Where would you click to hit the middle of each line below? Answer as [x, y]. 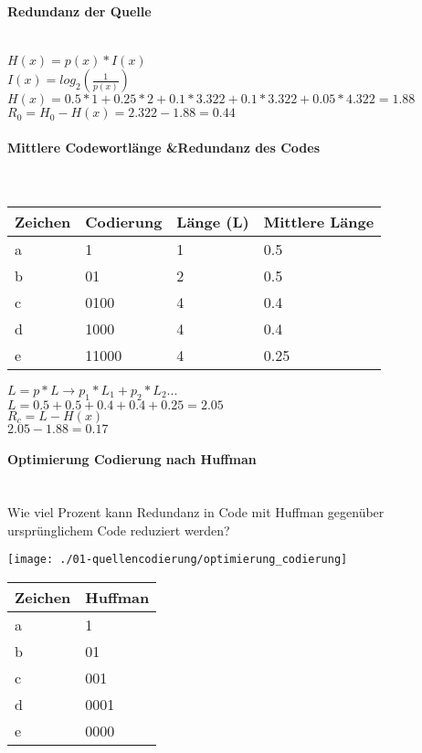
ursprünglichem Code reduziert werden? [119, 530]
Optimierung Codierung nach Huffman [132, 459]
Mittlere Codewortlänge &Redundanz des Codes [164, 147]
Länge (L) [213, 221]
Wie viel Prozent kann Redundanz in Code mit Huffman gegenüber [196, 511]
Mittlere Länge [319, 221]
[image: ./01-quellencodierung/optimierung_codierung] [178, 560]
